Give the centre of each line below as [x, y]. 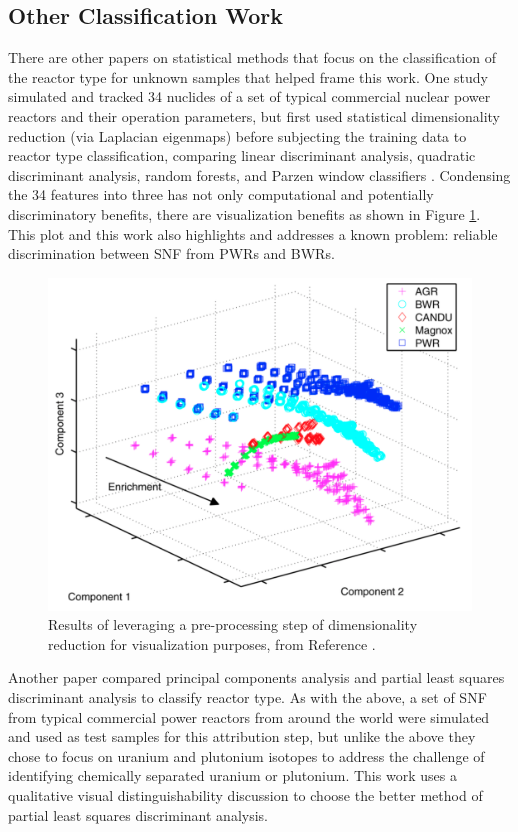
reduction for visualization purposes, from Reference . [212, 643]
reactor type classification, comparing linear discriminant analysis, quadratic [242, 155]
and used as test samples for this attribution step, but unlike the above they [242, 736]
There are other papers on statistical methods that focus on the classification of [252, 57]
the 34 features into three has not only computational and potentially [221, 194]
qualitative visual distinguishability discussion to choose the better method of [245, 794]
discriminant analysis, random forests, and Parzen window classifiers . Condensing [259, 174]
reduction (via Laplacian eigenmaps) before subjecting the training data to [237, 135]
